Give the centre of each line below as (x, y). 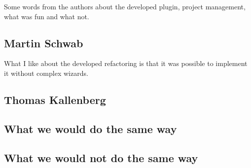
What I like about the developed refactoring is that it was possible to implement (126, 63)
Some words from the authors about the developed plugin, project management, (125, 6)
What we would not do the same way (101, 157)
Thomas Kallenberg (55, 99)
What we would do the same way (90, 128)
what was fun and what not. (47, 16)
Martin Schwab (44, 43)
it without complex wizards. (46, 73)
